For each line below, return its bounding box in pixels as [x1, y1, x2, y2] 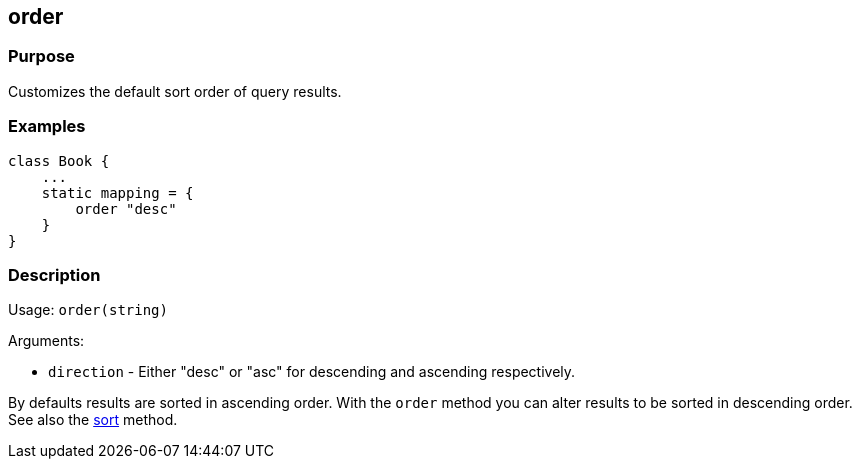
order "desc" [75, 200, 177, 217]
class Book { [8, 152, 110, 169]
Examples [8, 116, 86, 137]
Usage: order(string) [8, 301, 168, 319]
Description [8, 264, 101, 285]
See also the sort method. [8, 411, 178, 429]
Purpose [8, 46, 75, 67]
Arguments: [8, 332, 85, 350]
